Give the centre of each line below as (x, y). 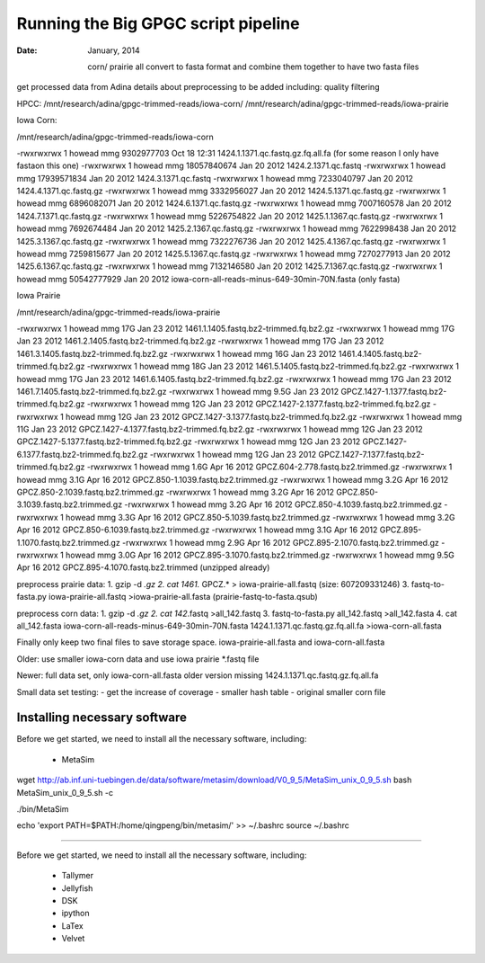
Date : (27, 50)
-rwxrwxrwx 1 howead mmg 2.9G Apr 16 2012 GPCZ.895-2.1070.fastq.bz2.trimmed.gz (280, 542)
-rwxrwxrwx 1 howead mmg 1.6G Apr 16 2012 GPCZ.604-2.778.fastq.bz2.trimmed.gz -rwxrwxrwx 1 (269, 467)
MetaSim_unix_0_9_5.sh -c (65, 792)
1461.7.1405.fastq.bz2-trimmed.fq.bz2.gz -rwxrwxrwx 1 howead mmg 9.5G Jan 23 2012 (178, 391)
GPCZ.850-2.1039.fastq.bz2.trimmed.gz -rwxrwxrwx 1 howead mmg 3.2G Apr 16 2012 (176, 492)
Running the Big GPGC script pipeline (158, 23)
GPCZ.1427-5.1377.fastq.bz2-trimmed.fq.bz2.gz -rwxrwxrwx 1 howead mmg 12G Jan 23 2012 (189, 441)
